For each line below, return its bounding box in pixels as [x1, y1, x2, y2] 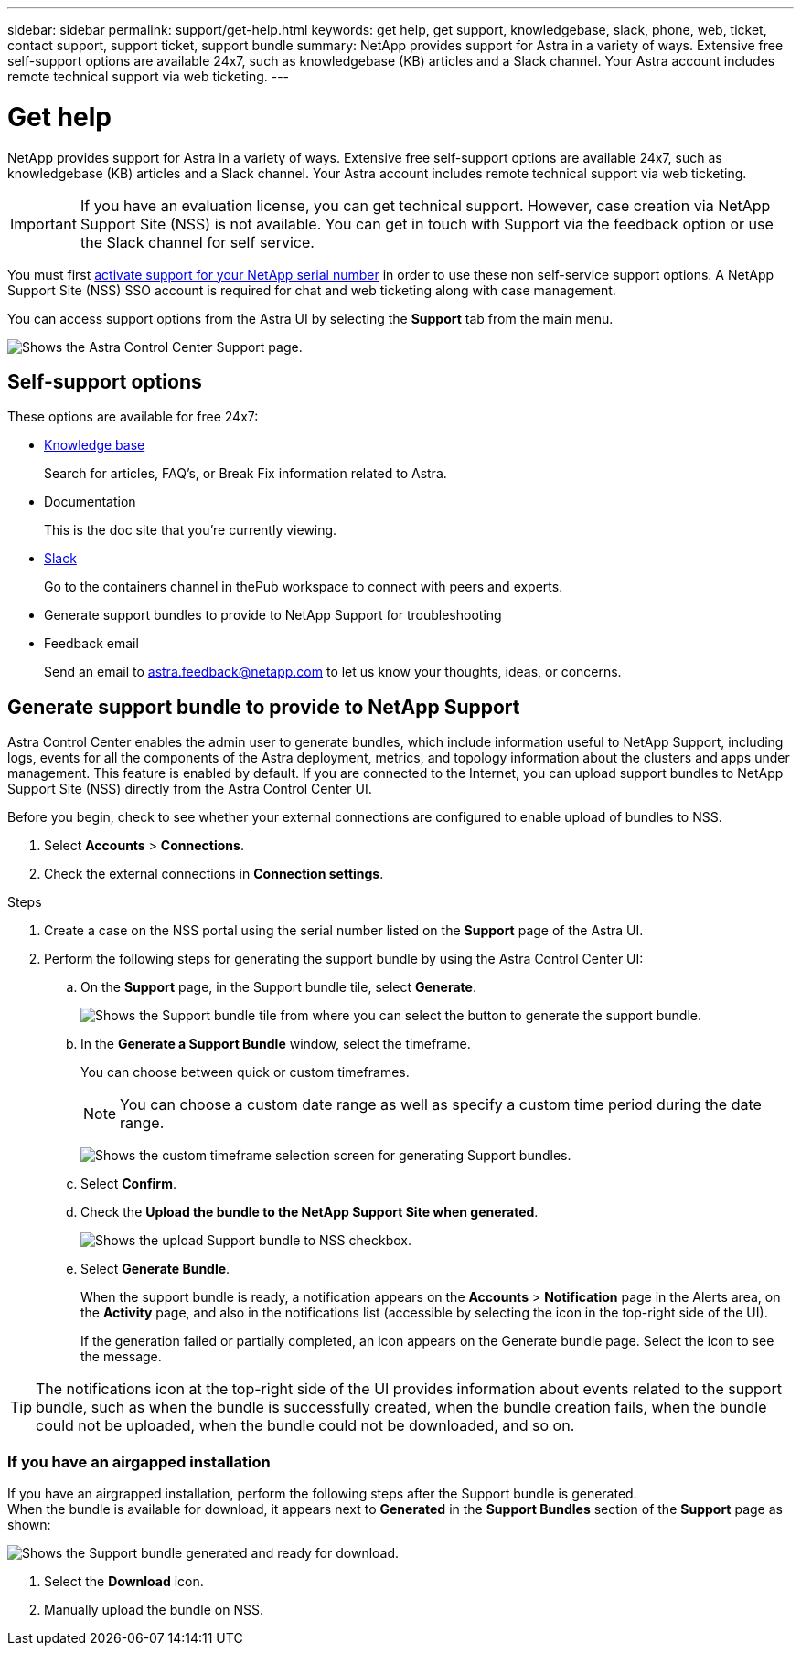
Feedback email [44, 635, 139, 652]
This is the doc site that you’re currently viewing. [44, 522, 337, 539]
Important [10, 214, 77, 233]
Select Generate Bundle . [80, 1261, 230, 1277]
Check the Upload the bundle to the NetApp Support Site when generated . [80, 1204, 539, 1221]
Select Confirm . [80, 1176, 176, 1192]
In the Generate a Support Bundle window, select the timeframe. [80, 1036, 471, 1052]
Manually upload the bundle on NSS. [44, 1601, 264, 1617]
